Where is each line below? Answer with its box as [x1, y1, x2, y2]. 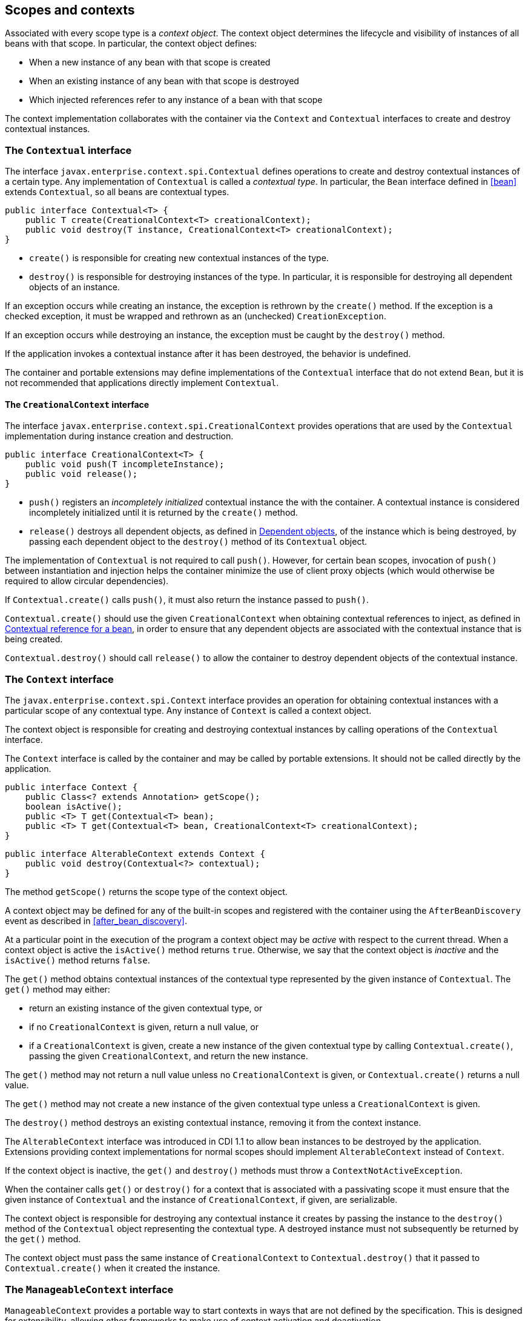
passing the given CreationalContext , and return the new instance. [29, 1051, 308, 1062]
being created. [5, 634, 63, 645]
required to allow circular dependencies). [5, 576, 169, 587]
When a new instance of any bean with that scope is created [29, 57, 271, 68]
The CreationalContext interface [5, 399, 150, 410]
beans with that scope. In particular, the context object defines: [5, 38, 257, 49]
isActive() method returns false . [5, 955, 150, 966]
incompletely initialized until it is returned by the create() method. [29, 507, 298, 518]
